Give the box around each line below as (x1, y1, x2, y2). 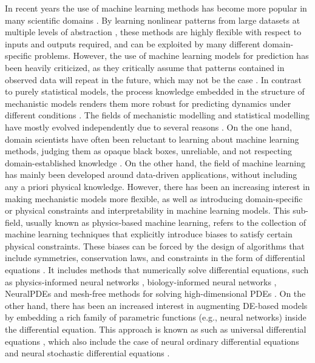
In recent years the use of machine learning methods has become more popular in (5, 2, 307, 14)
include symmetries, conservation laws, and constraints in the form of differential (5, 251, 305, 264)
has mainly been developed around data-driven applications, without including (5, 168, 297, 181)
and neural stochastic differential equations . (5, 347, 170, 359)
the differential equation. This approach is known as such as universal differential (5, 323, 307, 336)
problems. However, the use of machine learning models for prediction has (34, 49, 309, 62)
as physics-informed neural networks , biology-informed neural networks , (5, 275, 277, 288)
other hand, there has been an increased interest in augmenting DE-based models (5, 299, 308, 311)
